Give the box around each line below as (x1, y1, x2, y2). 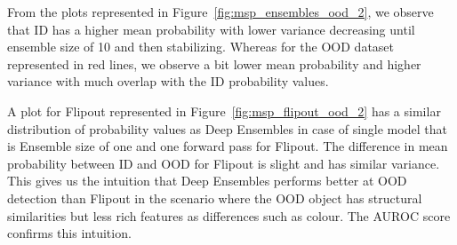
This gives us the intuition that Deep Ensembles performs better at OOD (7, 171, 407, 190)
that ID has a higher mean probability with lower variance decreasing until (7, 20, 415, 38)
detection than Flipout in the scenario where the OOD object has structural (7, 188, 422, 207)
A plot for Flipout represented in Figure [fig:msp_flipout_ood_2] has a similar (7, 101, 441, 120)
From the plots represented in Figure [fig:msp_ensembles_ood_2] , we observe (7, 3, 434, 20)
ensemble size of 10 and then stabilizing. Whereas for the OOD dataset (7, 37, 395, 56)
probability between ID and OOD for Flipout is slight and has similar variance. (7, 154, 440, 172)
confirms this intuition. (7, 224, 132, 242)
